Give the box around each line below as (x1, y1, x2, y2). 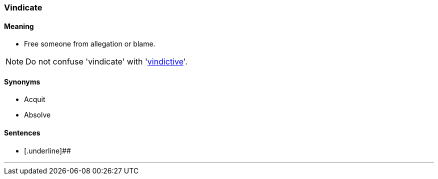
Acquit (24, 95, 45, 104)
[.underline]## (24, 146, 71, 155)
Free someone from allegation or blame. (24, 39, 155, 48)
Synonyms (4, 77, 40, 86)
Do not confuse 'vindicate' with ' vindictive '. (25, 56, 187, 67)
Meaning (4, 21, 34, 30)
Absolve (24, 110, 51, 119)
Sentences (4, 128, 40, 137)
